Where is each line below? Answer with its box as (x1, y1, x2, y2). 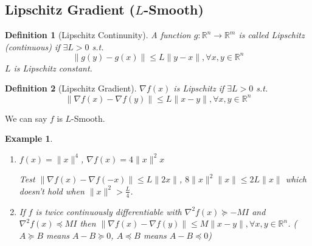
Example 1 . (5, 132, 53, 145)
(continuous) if (5, 40, 60, 53)
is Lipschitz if (173, 82, 224, 95)
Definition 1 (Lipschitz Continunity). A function (5, 28, 191, 41)
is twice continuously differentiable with (35, 205, 182, 218)
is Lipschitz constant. (13, 61, 92, 74)
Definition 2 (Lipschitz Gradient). (5, 82, 137, 95)
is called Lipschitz (238, 28, 305, 41)
